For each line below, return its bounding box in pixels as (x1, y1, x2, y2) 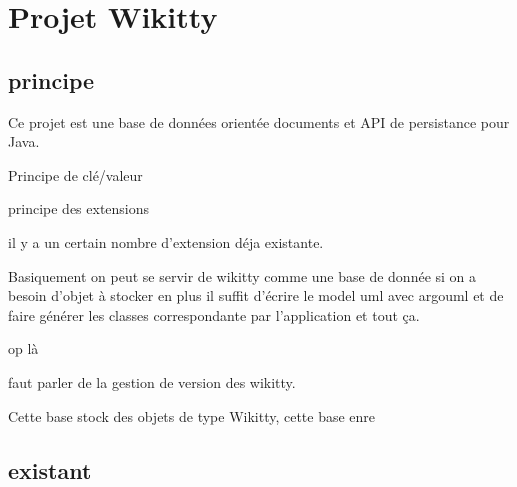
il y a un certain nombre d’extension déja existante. (8, 231, 324, 252)
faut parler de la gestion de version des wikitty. (8, 371, 296, 392)
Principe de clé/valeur (8, 164, 143, 185)
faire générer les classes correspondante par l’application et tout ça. (8, 304, 420, 325)
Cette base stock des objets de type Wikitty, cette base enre (8, 405, 376, 426)
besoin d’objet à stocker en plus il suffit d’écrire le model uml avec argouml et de (8, 285, 504, 306)
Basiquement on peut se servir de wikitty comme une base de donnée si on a (8, 265, 477, 286)
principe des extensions (8, 198, 150, 219)
